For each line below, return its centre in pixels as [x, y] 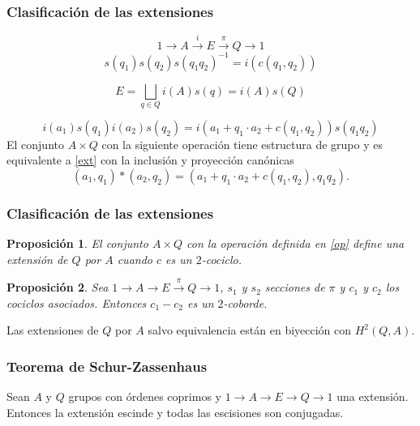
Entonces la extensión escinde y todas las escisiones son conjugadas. [175, 412]
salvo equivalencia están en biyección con [250, 330]
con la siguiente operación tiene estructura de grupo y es [242, 144]
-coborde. [245, 302]
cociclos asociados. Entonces [77, 302]
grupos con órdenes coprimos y [145, 396]
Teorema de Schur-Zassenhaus [107, 366]
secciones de [295, 287]
